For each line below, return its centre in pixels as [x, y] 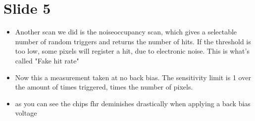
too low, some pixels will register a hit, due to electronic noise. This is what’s [132, 51]
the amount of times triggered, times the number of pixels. [104, 87]
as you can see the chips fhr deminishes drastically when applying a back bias [133, 103]
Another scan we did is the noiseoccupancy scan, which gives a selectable [126, 32]
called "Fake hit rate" [47, 60]
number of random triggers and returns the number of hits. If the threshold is [133, 41]
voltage [26, 113]
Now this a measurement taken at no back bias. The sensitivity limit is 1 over [133, 77]
